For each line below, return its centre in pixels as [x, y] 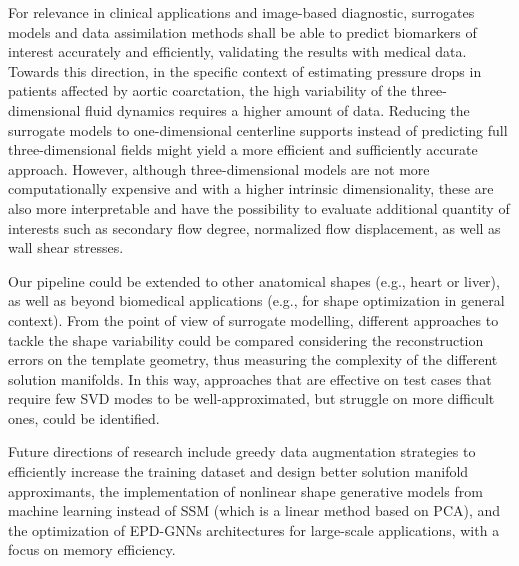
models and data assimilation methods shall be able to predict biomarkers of [242, 31]
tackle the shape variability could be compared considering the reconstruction [246, 339]
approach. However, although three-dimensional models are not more [219, 168]
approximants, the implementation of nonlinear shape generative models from [245, 490]
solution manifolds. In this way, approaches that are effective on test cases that [250, 378]
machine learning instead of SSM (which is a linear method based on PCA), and [254, 510]
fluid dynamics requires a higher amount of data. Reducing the [277, 109]
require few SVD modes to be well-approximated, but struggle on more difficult [251, 398]
